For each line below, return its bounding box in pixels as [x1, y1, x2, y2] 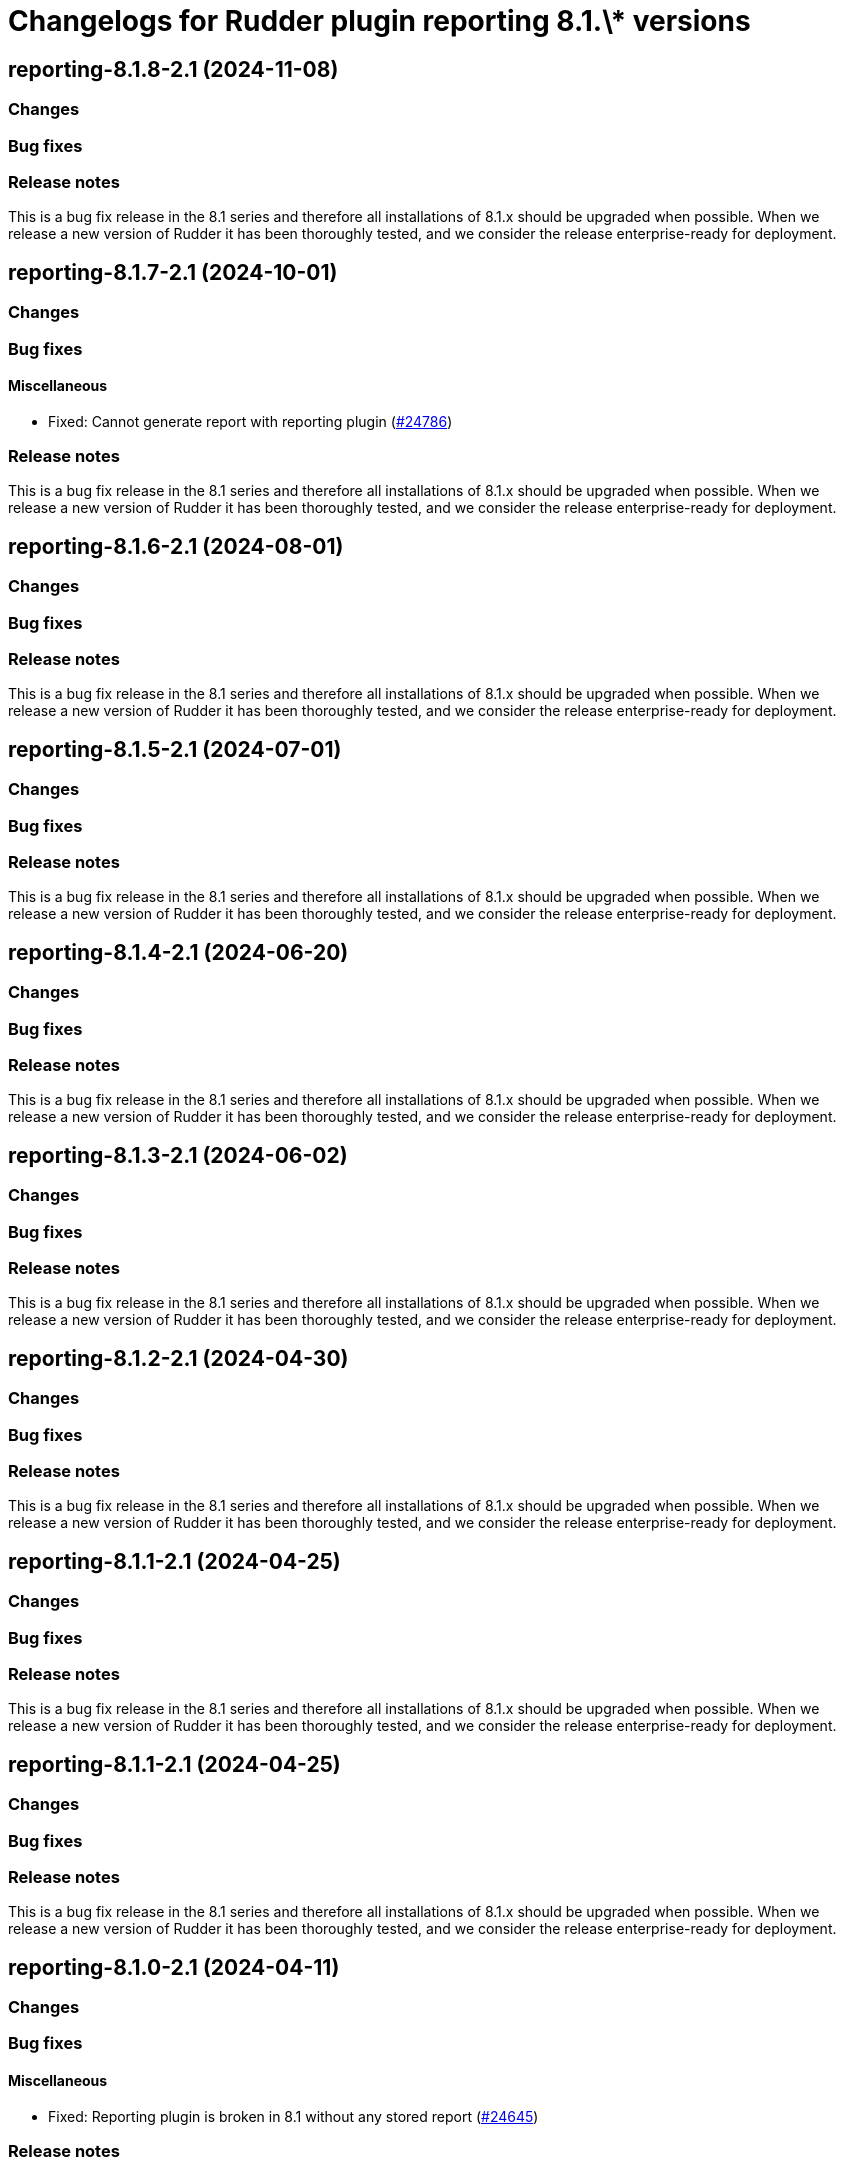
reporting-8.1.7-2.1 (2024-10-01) [8, 259, 338, 285]
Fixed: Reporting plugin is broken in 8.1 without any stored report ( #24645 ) [48, 2107, 539, 2125]
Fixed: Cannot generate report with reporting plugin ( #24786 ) [48, 412, 453, 430]
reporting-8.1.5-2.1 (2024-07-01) [8, 736, 342, 762]
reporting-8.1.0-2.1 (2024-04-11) [8, 1954, 340, 1980]
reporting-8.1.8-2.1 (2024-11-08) [8, 56, 339, 82]
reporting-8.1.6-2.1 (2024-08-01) [8, 533, 344, 559]
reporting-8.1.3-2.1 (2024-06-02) [8, 1142, 348, 1168]
